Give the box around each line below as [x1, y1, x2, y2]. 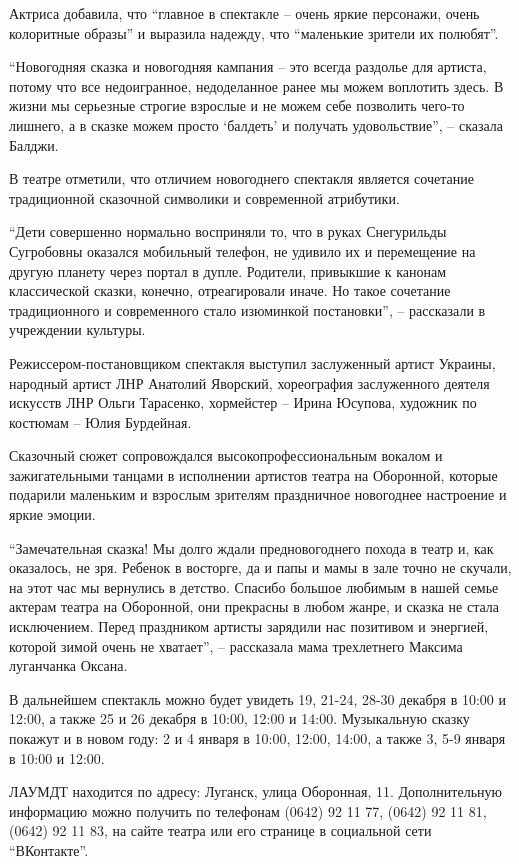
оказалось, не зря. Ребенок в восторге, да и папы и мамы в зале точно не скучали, [9, 557, 512, 578]
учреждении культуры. [9, 319, 146, 340]
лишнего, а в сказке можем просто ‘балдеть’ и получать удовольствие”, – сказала [9, 114, 504, 135]
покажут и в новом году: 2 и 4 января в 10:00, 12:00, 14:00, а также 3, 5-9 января [9, 728, 506, 748]
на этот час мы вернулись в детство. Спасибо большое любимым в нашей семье [9, 576, 499, 597]
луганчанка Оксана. [9, 655, 128, 676]
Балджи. [9, 134, 59, 155]
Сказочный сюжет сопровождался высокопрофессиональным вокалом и [9, 445, 443, 466]
